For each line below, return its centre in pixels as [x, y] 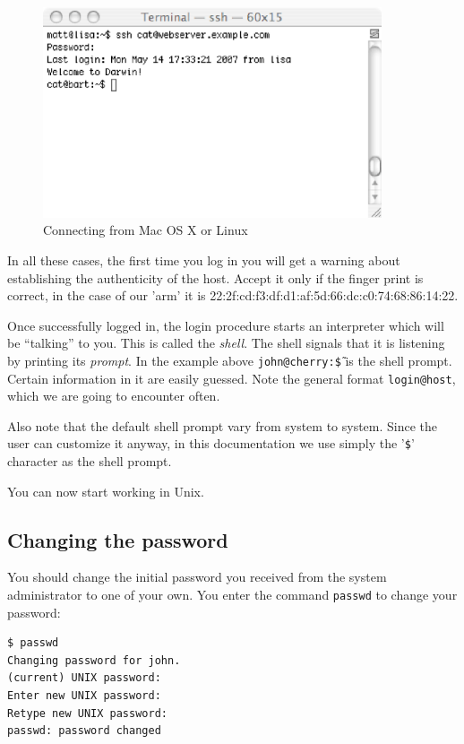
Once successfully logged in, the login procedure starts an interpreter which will [226, 325]
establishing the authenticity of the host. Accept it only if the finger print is [215, 277]
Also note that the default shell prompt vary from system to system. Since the [223, 425]
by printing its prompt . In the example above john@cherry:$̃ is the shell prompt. [230, 360]
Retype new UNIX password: [87, 713]
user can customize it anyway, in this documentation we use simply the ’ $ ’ [211, 443]
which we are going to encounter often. [114, 396]
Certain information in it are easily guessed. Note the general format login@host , [232, 378]
